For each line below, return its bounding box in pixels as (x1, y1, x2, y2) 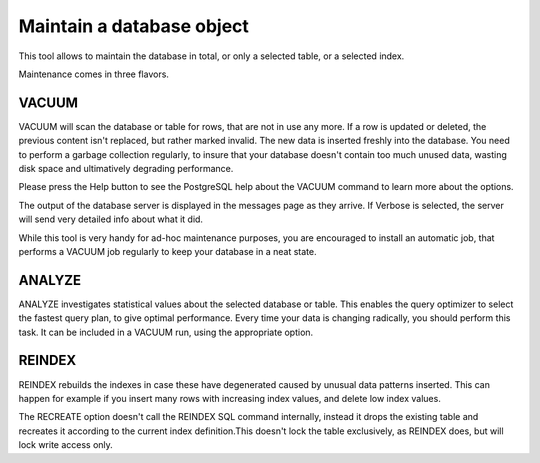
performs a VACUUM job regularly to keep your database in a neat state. (18, 245, 317, 257)
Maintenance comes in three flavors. (18, 68, 170, 80)
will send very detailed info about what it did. (18, 213, 204, 225)
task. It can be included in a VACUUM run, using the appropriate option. (18, 326, 314, 338)
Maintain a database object (18, 15, 250, 37)
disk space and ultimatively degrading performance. (18, 163, 234, 175)
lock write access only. (18, 439, 114, 451)
